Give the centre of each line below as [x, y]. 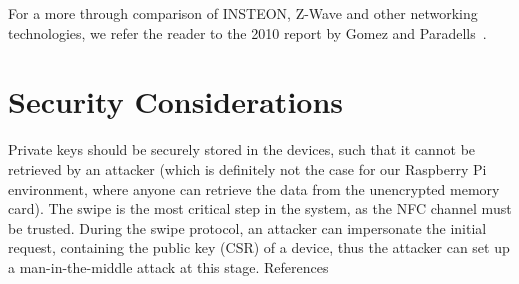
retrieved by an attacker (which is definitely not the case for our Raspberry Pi [247, 168]
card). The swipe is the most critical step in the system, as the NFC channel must [260, 208]
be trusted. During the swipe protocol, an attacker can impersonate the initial [247, 227]
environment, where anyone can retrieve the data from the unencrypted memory [254, 188]
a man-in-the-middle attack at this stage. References [168, 266]
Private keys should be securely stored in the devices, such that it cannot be [242, 149]
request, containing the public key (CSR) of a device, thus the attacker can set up [259, 247]
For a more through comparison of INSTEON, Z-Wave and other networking [243, 13]
